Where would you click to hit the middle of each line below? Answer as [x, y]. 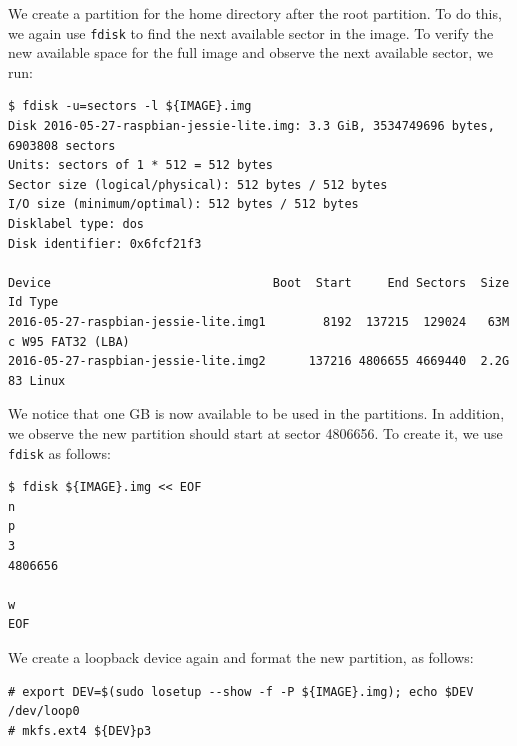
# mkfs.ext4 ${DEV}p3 [80, 730]
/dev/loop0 [44, 711]
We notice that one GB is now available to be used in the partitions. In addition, [256, 413]
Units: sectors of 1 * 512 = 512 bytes [140, 165]
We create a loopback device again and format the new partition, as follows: [241, 656]
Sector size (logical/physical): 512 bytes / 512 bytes [198, 184]
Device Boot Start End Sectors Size [259, 282]
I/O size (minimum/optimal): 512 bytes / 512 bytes [183, 204]
